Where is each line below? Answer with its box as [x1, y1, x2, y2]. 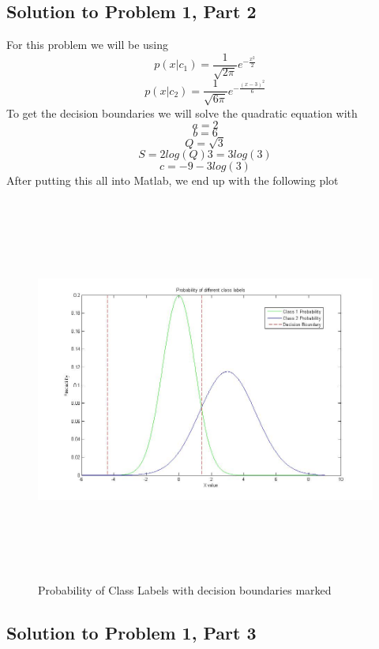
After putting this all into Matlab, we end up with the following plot [6, 172, 339, 189]
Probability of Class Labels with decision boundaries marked [38, 581, 332, 598]
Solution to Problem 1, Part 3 [6, 620, 257, 644]
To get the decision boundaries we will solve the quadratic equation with [6, 104, 358, 121]
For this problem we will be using [6, 36, 168, 53]
